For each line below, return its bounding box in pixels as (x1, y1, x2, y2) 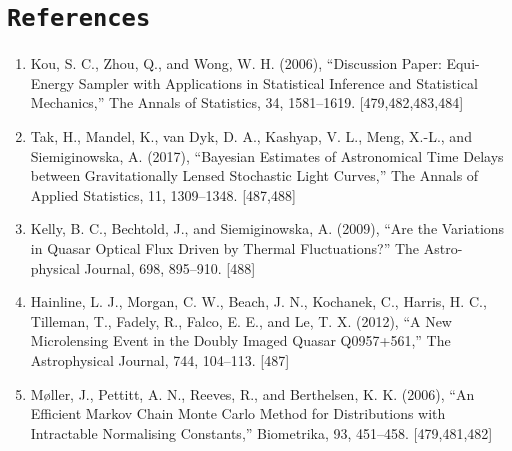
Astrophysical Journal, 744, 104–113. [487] (30, 349, 290, 370)
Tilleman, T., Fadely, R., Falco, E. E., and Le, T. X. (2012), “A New (30, 310, 452, 331)
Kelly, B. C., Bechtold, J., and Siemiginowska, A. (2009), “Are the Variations (30, 218, 505, 239)
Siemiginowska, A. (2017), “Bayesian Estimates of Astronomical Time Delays (30, 145, 504, 166)
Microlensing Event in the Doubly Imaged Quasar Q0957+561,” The (30, 330, 451, 351)
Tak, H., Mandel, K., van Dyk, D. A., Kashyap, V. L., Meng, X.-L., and (30, 126, 472, 147)
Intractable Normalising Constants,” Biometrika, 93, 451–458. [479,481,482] (30, 422, 493, 443)
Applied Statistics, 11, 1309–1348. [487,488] (30, 184, 296, 205)
